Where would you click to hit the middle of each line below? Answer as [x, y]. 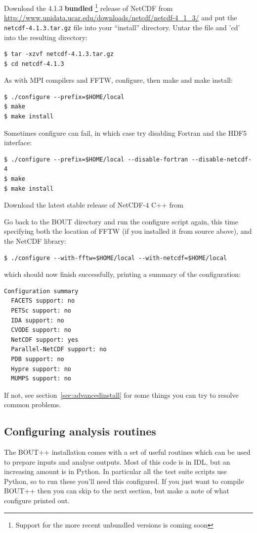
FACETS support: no [43, 301]
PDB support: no [38, 359]
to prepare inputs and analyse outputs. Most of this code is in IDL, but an [117, 461]
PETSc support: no [41, 310]
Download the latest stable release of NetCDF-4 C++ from [94, 205]
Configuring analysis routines [80, 431]
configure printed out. [37, 501]
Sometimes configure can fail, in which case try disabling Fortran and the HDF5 [125, 133]
